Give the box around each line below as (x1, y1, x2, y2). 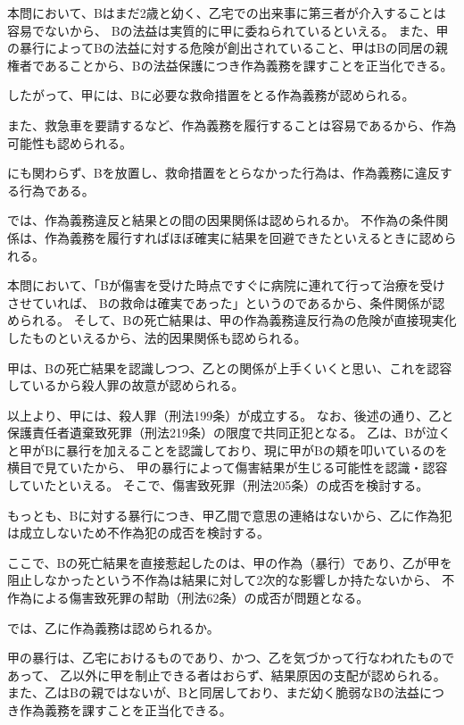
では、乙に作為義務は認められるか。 (7, 618, 220, 637)
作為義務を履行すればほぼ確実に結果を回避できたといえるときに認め (44, 228, 444, 246)
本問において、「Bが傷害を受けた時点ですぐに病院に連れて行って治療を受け (7, 276, 445, 295)
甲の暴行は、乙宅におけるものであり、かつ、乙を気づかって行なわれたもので (7, 648, 455, 667)
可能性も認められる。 (7, 133, 132, 152)
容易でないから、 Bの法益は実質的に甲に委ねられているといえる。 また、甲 (7, 21, 449, 39)
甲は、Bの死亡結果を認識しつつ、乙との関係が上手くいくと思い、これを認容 (7, 358, 452, 377)
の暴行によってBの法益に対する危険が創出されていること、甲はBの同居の (7, 38, 435, 57)
